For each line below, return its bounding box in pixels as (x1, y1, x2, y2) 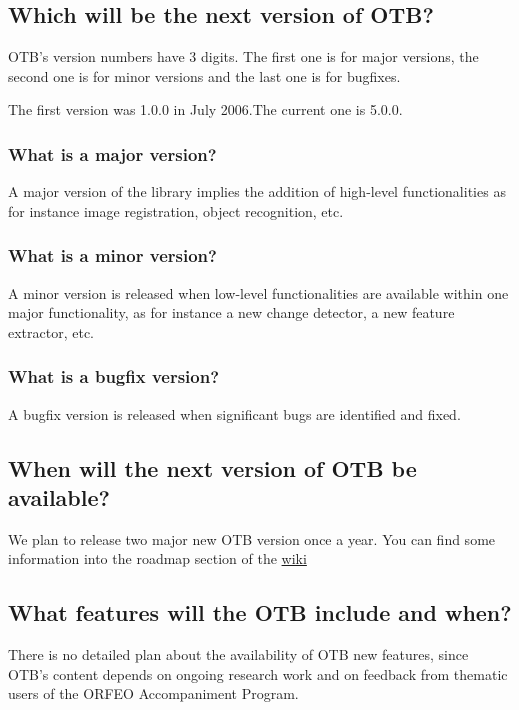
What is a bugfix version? (8, 364, 220, 389)
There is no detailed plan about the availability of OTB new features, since (8, 644, 469, 665)
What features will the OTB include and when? (8, 597, 512, 628)
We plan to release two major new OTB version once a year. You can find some (8, 528, 496, 549)
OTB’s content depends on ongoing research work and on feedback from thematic (8, 663, 508, 684)
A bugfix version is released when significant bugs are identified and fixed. (8, 403, 461, 424)
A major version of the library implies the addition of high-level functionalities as (8, 181, 506, 202)
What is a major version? (8, 141, 217, 166)
